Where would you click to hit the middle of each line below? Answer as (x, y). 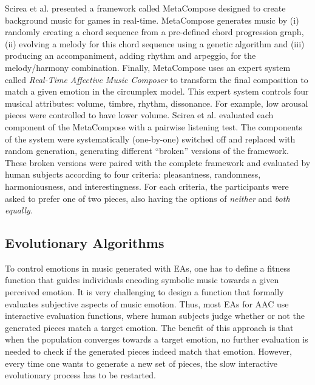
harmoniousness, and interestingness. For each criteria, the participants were (147, 186)
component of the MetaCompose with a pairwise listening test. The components (154, 126)
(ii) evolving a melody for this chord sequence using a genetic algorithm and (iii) (155, 43)
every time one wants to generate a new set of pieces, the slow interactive (141, 363)
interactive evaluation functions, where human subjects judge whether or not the (155, 316)
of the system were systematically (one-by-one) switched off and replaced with (150, 139)
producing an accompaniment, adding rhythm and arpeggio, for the (130, 55)
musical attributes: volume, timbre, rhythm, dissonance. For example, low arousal (157, 103)
